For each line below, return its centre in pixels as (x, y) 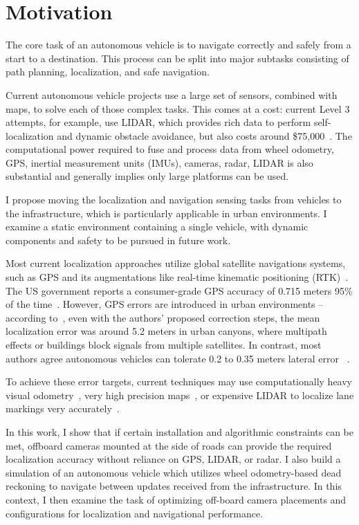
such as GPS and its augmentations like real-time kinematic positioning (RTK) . (177, 277)
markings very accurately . (63, 408)
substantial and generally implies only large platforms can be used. (147, 176)
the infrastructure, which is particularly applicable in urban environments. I (166, 213)
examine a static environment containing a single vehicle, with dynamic (157, 227)
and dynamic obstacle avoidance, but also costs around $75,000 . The (204, 135)
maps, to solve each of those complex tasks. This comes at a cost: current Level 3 (178, 108)
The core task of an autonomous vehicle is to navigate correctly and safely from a (178, 45)
